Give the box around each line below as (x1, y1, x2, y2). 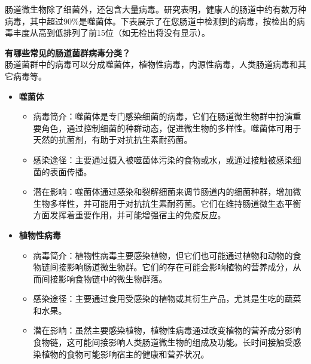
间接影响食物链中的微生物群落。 (41, 272, 167, 285)
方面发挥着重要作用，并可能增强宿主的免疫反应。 (33, 209, 226, 221)
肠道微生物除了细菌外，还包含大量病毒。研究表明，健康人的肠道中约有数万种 (5, 3, 306, 15)
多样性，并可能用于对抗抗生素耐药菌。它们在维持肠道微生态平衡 (50, 197, 301, 209)
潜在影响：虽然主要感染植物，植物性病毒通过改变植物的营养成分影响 (33, 324, 301, 337)
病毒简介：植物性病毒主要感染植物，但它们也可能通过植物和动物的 (33, 249, 293, 261)
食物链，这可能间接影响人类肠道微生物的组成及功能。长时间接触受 (33, 336, 293, 348)
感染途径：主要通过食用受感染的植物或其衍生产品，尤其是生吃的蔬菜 (33, 292, 301, 305)
